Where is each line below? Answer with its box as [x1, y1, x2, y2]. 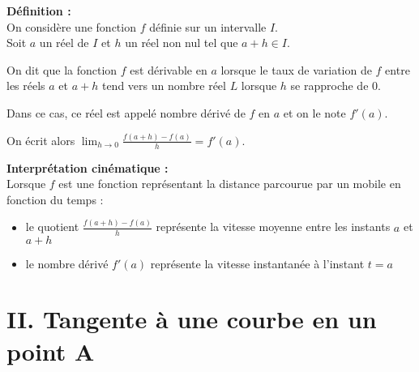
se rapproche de [290, 77, 369, 94]
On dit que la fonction [6, 61, 118, 78]
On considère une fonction [6, 18, 136, 35]
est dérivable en [130, 61, 207, 78]
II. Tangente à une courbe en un [6, 302, 377, 336]
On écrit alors [6, 131, 75, 148]
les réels [6, 77, 45, 94]
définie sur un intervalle [149, 18, 267, 35]
